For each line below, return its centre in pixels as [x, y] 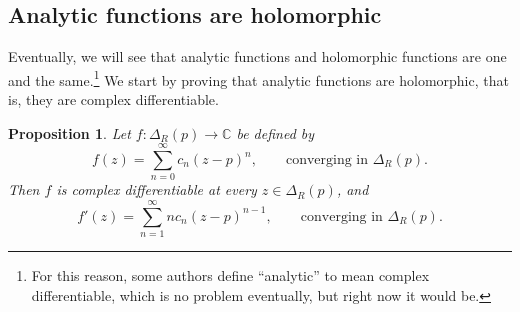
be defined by [275, 132]
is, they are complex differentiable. [113, 99]
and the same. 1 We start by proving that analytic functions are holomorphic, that [258, 78]
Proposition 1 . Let [69, 132]
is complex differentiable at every [156, 189]
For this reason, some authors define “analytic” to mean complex [230, 275]
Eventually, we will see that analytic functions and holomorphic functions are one [257, 56]
